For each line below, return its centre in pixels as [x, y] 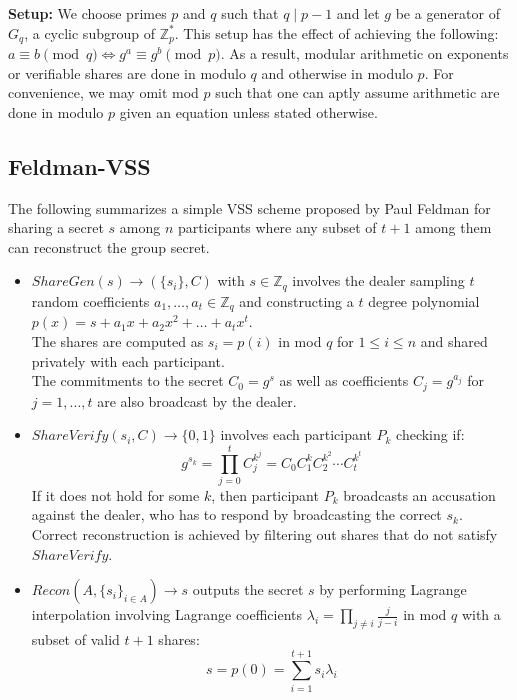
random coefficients [90, 300]
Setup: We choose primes [87, 13]
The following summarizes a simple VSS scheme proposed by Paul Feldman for [249, 207]
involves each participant [296, 434]
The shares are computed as [117, 340]
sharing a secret [56, 227]
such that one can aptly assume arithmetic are [357, 92]
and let [358, 13]
